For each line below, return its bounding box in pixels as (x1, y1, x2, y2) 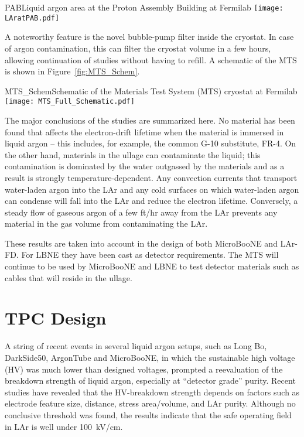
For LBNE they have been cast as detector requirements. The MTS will (21, 248, 279, 261)
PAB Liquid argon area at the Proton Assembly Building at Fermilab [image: (5, 1, 283, 13)
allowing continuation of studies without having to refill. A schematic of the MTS (5, 53, 297, 66)
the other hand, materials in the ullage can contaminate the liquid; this (5, 148, 261, 161)
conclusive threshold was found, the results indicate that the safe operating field (5, 408, 292, 421)
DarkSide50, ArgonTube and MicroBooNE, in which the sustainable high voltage (5, 351, 295, 363)
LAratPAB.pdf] (5, 13, 60, 22)
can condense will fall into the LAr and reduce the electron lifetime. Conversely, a (5, 194, 298, 207)
